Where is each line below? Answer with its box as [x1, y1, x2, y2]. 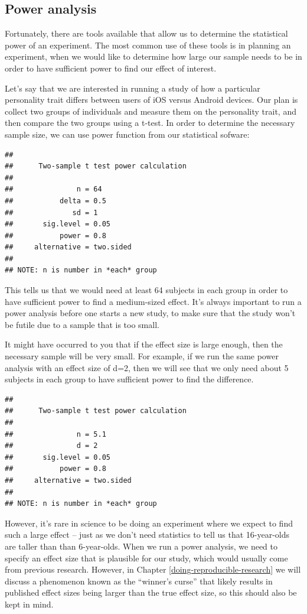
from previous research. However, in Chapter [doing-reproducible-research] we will [5, 563, 301, 576]
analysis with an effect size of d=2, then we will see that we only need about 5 [5, 361, 289, 373]
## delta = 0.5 [5, 196, 106, 205]
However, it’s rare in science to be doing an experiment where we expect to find [5, 516, 293, 529]
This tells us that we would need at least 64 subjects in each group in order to [5, 284, 288, 296]
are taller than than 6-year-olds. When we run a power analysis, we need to [5, 540, 278, 552]
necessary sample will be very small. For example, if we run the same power [5, 350, 279, 362]
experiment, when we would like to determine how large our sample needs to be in [5, 50, 302, 63]
